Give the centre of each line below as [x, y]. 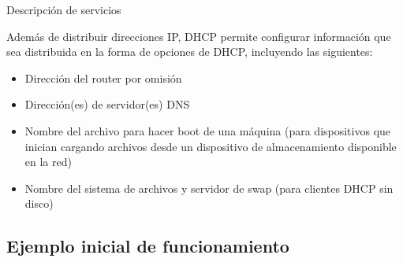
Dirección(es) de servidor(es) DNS [107, 104]
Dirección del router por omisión [103, 77]
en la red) [48, 162]
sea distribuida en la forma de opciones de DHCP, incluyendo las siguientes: [190, 52]
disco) [39, 203]
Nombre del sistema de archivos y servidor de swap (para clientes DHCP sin [209, 188]
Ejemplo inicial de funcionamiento [148, 246]
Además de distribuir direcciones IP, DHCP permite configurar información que [199, 36]
